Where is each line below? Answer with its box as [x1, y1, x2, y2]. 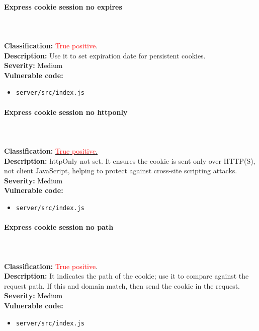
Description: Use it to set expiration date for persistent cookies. [4, 50, 206, 60]
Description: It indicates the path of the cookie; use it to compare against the [4, 271, 249, 281]
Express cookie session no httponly [4, 106, 128, 117]
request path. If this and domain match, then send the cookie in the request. [4, 280, 240, 291]
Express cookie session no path [4, 222, 114, 232]
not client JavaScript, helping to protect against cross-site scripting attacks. [4, 165, 237, 176]
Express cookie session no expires [4, 1, 122, 12]
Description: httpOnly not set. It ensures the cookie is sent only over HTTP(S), [4, 155, 255, 166]
